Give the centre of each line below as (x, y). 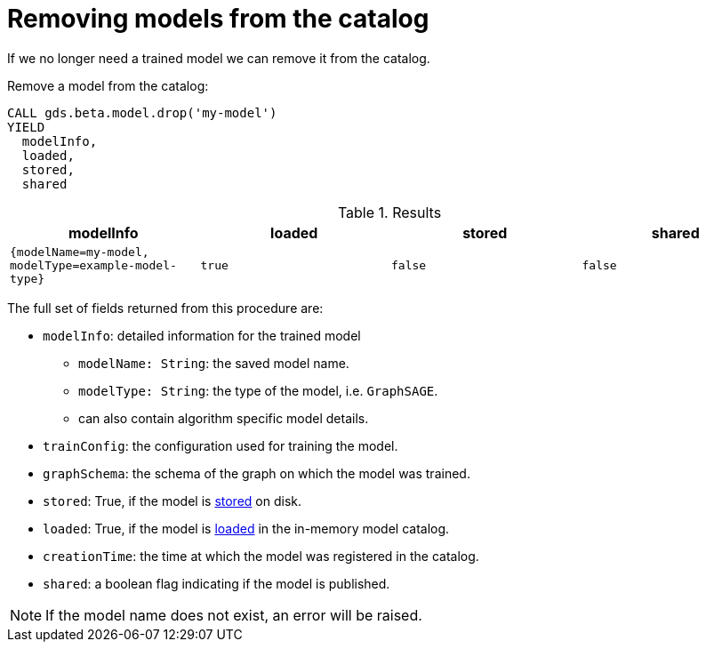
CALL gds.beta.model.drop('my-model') (142, 112)
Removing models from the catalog (218, 19)
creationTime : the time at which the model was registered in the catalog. (261, 556)
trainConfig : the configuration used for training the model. (221, 445)
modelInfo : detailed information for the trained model (202, 335)
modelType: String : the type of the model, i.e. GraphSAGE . (258, 390)
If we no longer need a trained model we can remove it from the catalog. (219, 58)
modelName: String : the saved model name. (214, 363)
